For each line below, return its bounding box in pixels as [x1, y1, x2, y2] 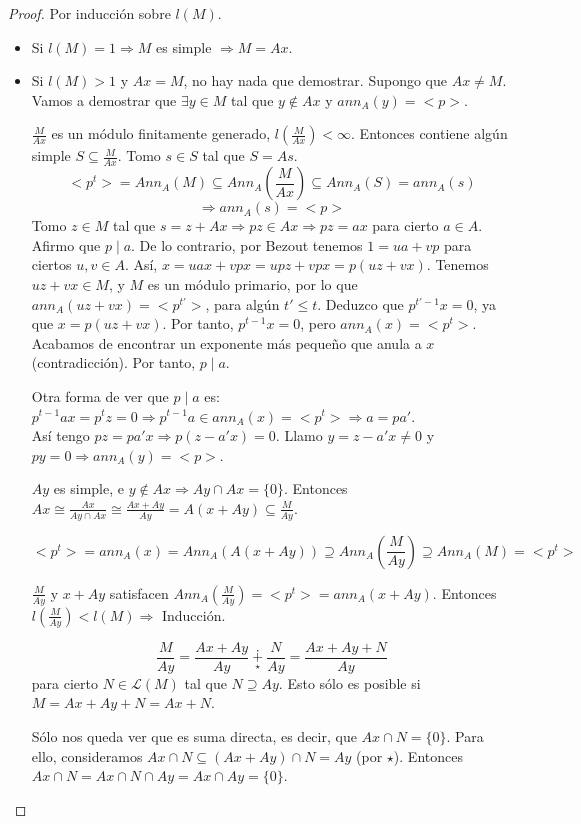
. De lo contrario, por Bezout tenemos [131, 234, 363, 255]
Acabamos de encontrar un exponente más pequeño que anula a [31, 332, 422, 353]
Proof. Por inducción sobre [8, 3, 171, 23]
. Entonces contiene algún [351, 123, 508, 144]
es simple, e [53, 478, 124, 499]
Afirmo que [31, 234, 101, 255]
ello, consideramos [31, 745, 143, 766]
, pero [300, 313, 336, 334]
